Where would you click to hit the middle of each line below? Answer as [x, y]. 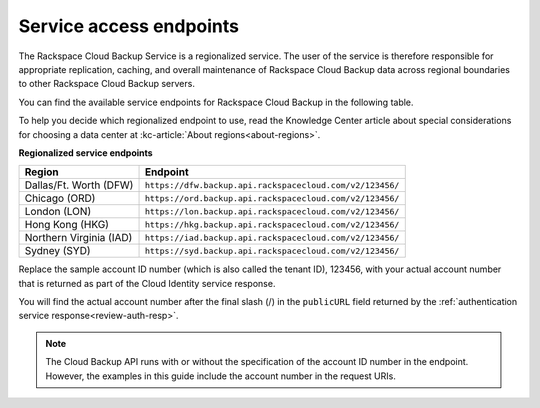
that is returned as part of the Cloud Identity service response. [147, 283]
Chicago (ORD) [60, 198]
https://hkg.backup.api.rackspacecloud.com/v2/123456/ [272, 224]
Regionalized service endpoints [86, 152]
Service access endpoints [129, 26]
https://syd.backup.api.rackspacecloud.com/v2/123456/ [272, 250]
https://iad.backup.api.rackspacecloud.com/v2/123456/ [272, 237]
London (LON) [58, 212]
